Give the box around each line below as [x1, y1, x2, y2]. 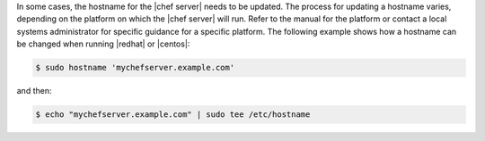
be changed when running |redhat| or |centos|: [16, 38, 190, 49]
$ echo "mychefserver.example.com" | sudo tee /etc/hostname [35, 110, 311, 120]
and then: [16, 86, 52, 96]
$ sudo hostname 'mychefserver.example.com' [35, 62, 235, 73]
